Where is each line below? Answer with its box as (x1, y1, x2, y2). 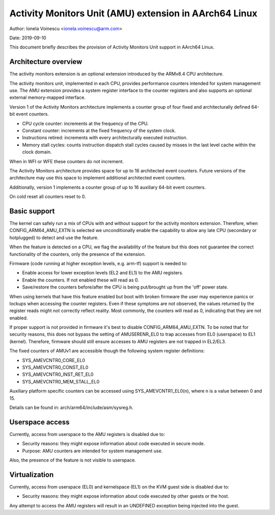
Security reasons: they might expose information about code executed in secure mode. (22, 441, 205, 447)
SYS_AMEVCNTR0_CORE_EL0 (22, 357, 85, 363)
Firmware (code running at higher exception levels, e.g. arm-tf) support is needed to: (9, 260, 188, 266)
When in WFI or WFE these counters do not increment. (9, 158, 124, 164)
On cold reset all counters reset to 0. (9, 194, 86, 200)
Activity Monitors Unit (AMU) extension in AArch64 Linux (9, 8, 258, 19)
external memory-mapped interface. (9, 94, 86, 100)
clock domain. (22, 149, 52, 155)
